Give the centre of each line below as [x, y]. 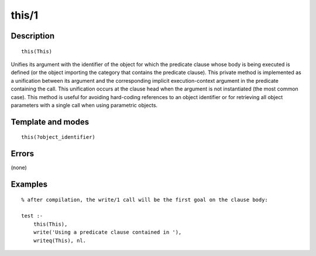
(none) [19, 168]
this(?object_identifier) [59, 137]
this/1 [24, 15]
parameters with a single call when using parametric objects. [84, 105]
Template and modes [50, 122]
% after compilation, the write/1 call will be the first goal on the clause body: [145, 199]
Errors [23, 154]
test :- [32, 216]
